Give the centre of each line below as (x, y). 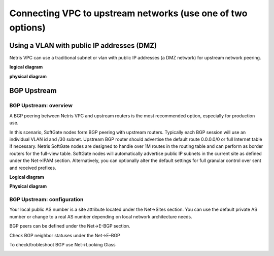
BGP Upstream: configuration (46, 200)
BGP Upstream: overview (41, 106)
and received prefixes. (33, 168)
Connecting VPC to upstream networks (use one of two (128, 13)
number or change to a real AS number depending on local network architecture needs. (101, 216)
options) (27, 27)
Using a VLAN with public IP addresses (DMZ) (83, 45)
